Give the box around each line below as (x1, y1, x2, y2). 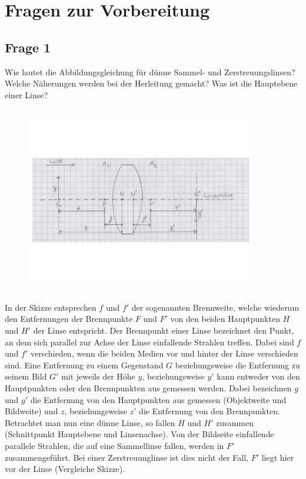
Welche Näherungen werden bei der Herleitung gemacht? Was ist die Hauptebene (5, 77, 298, 89)
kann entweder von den (217, 370, 300, 382)
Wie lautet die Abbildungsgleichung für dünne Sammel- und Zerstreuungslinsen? (5, 65, 295, 78)
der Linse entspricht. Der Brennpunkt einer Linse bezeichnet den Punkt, (33, 324, 294, 337)
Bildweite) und (5, 405, 58, 417)
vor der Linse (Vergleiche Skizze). (5, 463, 125, 475)
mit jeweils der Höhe (61, 370, 135, 382)
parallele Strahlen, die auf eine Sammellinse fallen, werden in (5, 439, 224, 451)
